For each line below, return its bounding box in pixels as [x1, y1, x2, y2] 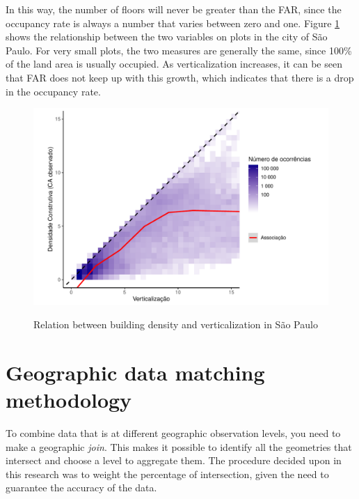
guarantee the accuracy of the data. [6, 480, 157, 495]
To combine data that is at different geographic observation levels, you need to [6, 426, 341, 440]
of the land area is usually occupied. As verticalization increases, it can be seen [6, 56, 342, 71]
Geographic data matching [6, 358, 265, 386]
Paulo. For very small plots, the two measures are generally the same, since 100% [6, 43, 352, 57]
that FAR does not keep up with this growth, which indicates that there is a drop [6, 70, 354, 84]
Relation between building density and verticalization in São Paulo [33, 317, 318, 332]
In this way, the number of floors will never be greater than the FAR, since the [6, 2, 342, 16]
